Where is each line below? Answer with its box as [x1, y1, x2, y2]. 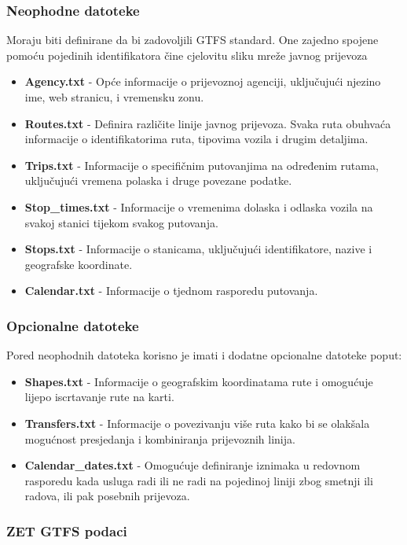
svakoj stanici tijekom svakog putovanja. [24, 214, 218, 230]
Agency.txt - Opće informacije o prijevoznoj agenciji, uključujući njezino [24, 73, 381, 90]
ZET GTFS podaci [6, 521, 127, 540]
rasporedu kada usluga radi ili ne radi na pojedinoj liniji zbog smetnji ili [24, 472, 373, 488]
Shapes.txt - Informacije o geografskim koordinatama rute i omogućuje [24, 373, 373, 389]
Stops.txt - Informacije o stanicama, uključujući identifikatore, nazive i [24, 241, 372, 257]
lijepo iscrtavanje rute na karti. [24, 388, 174, 405]
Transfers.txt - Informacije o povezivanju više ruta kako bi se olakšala [24, 414, 370, 431]
